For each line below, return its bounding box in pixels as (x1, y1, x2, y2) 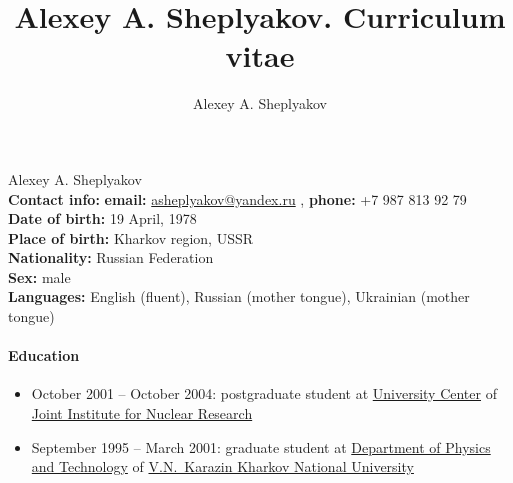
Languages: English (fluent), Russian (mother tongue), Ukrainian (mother (8, 286, 470, 307)
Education (8, 345, 80, 366)
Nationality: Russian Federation (8, 247, 214, 268)
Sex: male (8, 266, 71, 287)
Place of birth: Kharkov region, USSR (8, 227, 254, 248)
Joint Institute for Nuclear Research (31, 403, 253, 424)
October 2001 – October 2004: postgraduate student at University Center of (31, 383, 497, 404)
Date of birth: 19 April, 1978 (8, 208, 197, 229)
